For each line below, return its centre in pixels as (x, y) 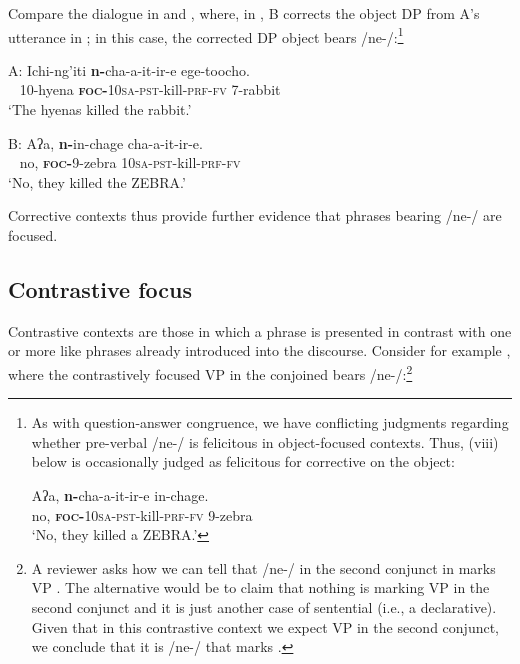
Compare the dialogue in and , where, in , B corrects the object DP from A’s (244, 13)
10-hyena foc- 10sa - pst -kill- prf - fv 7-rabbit (150, 89)
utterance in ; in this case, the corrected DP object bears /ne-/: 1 (206, 35)
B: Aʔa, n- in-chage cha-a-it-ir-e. (105, 142)
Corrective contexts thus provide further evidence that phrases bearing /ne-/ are (255, 215)
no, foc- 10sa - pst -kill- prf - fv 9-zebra (142, 514)
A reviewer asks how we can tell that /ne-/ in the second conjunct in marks (263, 567)
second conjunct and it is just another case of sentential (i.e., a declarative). (264, 606)
